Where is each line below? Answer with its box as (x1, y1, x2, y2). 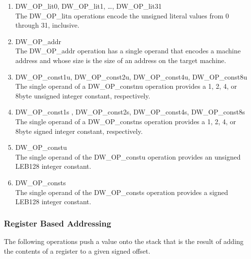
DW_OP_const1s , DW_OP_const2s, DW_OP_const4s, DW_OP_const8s (15, 107, 245, 117)
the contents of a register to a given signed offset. (4, 245, 151, 256)
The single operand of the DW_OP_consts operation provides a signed (15, 187, 228, 197)
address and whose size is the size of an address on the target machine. (15, 55, 226, 65)
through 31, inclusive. (15, 20, 80, 30)
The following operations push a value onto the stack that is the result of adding (4, 236, 244, 246)
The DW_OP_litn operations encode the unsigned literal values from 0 (15, 10, 229, 20)
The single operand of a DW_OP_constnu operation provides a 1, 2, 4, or (15, 81, 237, 91)
